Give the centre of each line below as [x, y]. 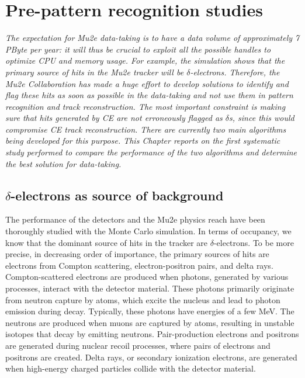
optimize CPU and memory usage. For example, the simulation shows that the [145, 60]
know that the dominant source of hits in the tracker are [107, 242]
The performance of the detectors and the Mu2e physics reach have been [135, 219]
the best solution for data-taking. [63, 163]
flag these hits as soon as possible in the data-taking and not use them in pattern [149, 95]
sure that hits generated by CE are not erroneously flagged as [114, 118]
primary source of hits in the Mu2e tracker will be [95, 72]
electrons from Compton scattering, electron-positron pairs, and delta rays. [139, 265]
